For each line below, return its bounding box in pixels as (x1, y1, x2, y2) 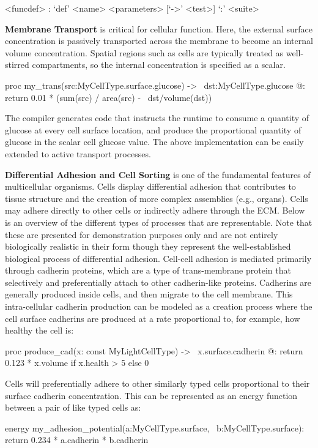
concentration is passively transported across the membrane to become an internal (5, 34, 313, 47)
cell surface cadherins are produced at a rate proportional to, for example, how (5, 312, 300, 324)
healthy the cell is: (5, 324, 74, 337)
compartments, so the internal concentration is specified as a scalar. (32, 58, 286, 71)
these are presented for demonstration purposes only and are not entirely (5, 228, 278, 241)
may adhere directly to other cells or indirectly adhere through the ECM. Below (5, 204, 305, 217)
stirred (5, 58, 29, 71)
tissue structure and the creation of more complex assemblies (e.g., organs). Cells (5, 192, 308, 204)
